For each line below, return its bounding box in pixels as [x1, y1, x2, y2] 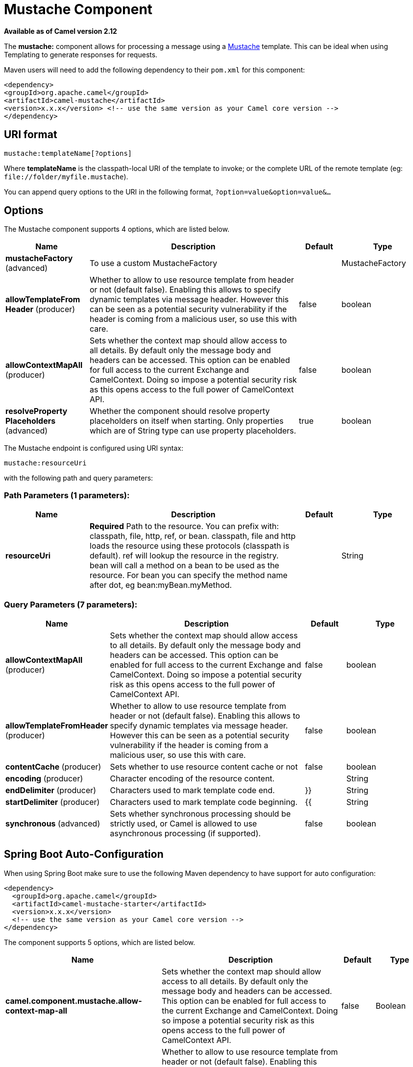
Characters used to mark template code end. [110, 785, 275, 795]
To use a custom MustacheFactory [90, 258, 218, 268]
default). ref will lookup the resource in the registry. [90, 551, 279, 561]
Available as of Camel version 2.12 [4, 26, 117, 35]
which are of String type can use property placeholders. [90, 426, 296, 436]
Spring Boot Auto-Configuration [4, 848, 164, 861]
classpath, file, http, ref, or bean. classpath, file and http [90, 531, 296, 541]
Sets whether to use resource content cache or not [110, 761, 298, 772]
